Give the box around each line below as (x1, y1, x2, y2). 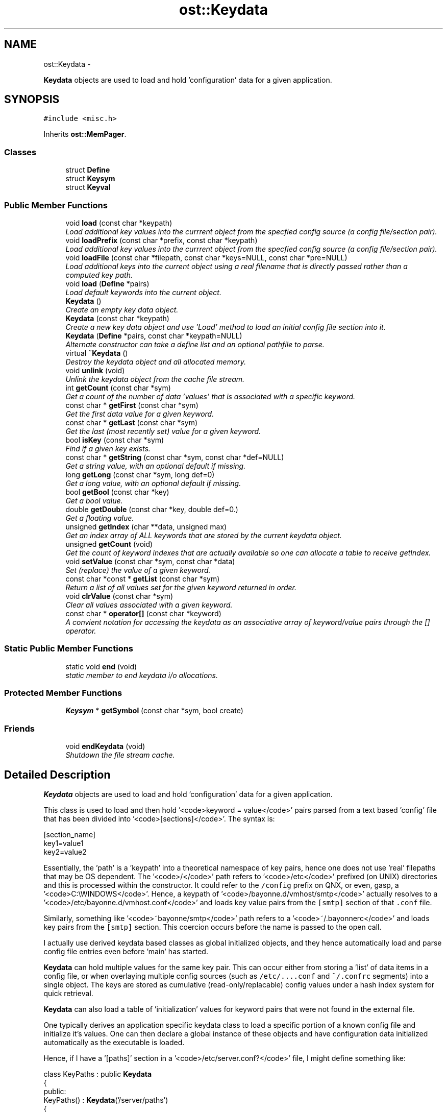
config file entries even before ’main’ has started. (43, 947, 208, 956)
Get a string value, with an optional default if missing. (65, 461, 246, 470)
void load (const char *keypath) (65, 218, 172, 227)
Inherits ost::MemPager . (43, 130, 127, 139)
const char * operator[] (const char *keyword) (65, 609, 221, 618)
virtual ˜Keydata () (65, 348, 128, 357)
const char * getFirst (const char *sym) (65, 400, 198, 409)
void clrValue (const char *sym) (65, 591, 173, 600)
